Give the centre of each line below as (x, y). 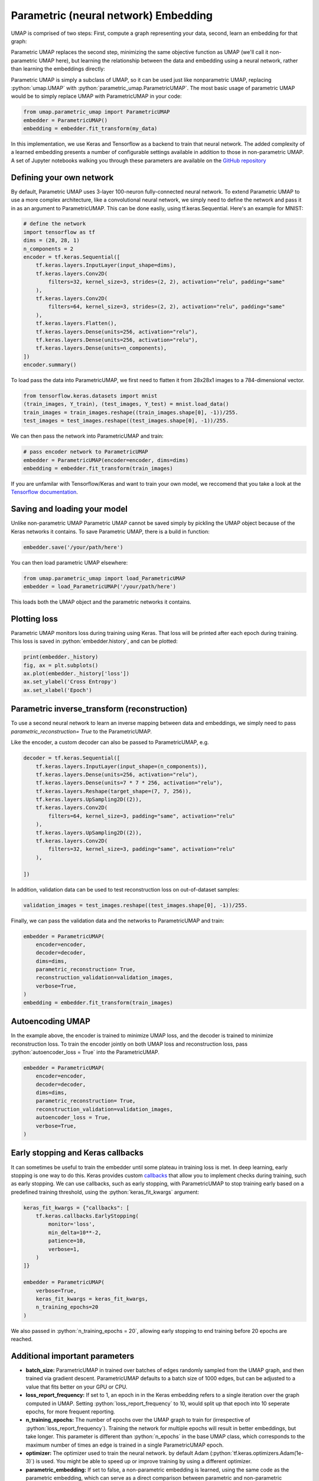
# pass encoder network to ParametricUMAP (86, 452)
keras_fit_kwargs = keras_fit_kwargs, (92, 1299)
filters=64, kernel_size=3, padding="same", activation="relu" (142, 816)
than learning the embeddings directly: (58, 69)
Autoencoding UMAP (51, 1022)
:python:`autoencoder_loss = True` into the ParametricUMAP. (85, 1052)
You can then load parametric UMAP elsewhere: (69, 562)
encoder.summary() (50, 365)
